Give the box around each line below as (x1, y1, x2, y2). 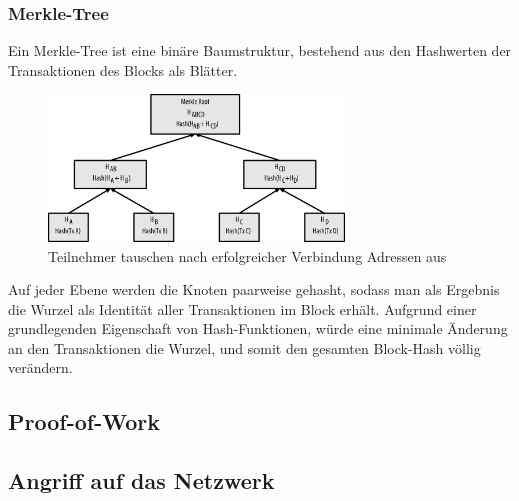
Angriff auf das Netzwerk (8, 465, 275, 496)
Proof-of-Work (8, 406, 160, 437)
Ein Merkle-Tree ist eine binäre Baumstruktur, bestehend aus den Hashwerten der (8, 40, 512, 61)
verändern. (8, 357, 73, 378)
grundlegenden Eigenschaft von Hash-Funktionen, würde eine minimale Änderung (8, 318, 508, 339)
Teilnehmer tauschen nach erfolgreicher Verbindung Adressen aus (48, 245, 447, 266)
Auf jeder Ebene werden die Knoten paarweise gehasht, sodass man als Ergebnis (8, 279, 500, 300)
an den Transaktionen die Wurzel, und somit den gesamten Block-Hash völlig (8, 337, 481, 358)
